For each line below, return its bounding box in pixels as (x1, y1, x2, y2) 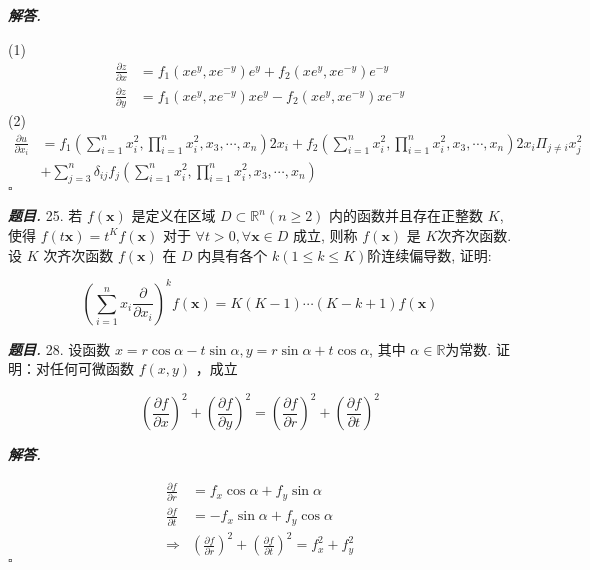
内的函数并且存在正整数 (329, 205, 484, 226)
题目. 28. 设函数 (8, 338, 111, 359)
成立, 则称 (293, 224, 358, 245)
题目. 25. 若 (8, 205, 83, 226)
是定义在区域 (131, 205, 216, 226)
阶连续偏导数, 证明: (367, 244, 492, 265)
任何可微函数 (49, 358, 134, 379)
